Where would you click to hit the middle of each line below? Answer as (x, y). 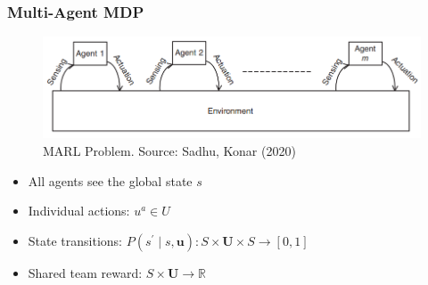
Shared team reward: (85, 272)
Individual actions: (79, 211)
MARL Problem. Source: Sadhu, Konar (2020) (169, 151)
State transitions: (75, 240)
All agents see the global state (110, 180)
